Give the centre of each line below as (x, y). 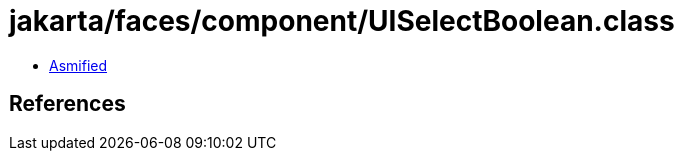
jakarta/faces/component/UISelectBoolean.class (342, 21)
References (67, 104)
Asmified (78, 65)
